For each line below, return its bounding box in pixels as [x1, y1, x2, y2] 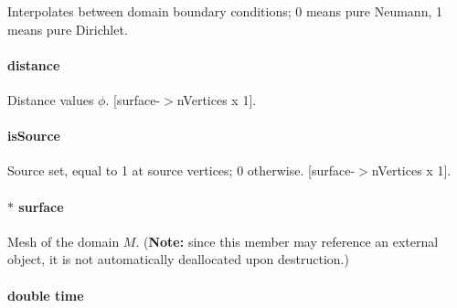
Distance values [7, 90, 94, 109]
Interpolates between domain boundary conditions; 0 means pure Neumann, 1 [7, 2, 442, 20]
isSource [7, 126, 60, 145]
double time [7, 285, 84, 304]
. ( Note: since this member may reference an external [135, 231, 439, 250]
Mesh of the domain [7, 231, 120, 250]
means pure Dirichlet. [7, 19, 128, 38]
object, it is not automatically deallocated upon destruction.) [7, 250, 349, 269]
